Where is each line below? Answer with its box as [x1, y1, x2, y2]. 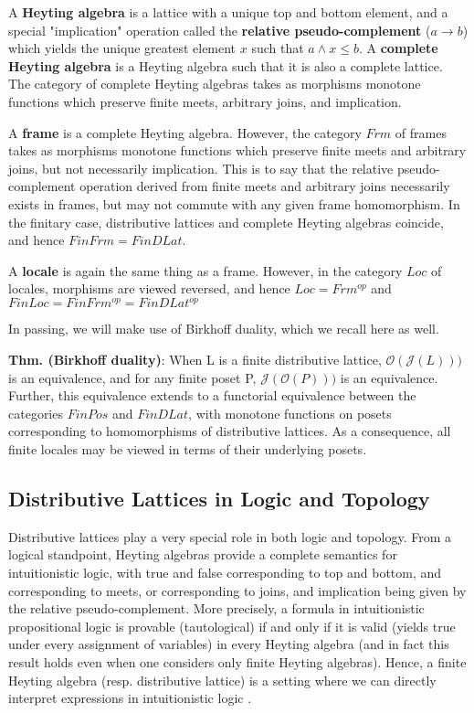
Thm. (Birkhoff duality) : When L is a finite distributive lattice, [8, 350, 382, 368]
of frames [395, 122, 447, 142]
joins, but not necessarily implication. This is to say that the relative [8, 158, 394, 177]
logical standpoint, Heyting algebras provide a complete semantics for [8, 545, 397, 564]
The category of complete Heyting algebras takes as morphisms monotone [8, 74, 421, 93]
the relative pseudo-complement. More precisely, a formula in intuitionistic [8, 599, 425, 618]
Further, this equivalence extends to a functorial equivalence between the [8, 386, 416, 405]
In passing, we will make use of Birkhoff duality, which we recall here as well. [8, 319, 439, 338]
